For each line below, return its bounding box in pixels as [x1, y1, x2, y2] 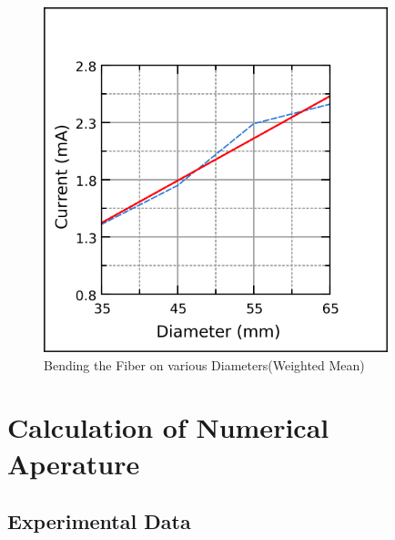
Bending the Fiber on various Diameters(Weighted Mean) [44, 355, 365, 374]
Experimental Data [7, 507, 191, 535]
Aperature [7, 444, 140, 482]
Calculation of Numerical [7, 409, 329, 446]
